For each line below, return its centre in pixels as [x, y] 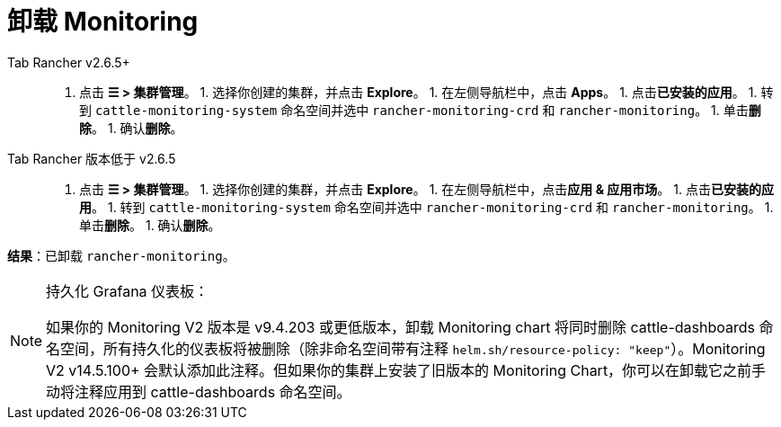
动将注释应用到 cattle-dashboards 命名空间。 [199, 391]
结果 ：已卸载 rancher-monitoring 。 [121, 255]
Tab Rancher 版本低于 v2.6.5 [92, 158]
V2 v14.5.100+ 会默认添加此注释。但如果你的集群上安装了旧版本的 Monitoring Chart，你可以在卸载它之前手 [406, 370]
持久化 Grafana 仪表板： [128, 291]
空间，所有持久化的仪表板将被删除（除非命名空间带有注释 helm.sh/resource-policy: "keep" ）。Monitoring [413, 348]
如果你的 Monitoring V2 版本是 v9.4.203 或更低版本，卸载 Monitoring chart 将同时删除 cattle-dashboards [400, 327]
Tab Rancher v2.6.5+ [69, 62]
